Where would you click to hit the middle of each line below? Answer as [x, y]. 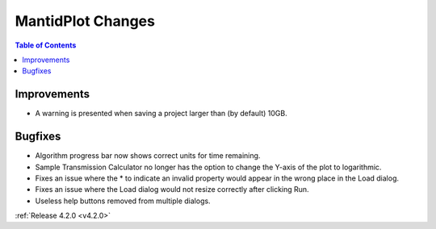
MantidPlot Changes [85, 21]
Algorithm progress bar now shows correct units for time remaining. [148, 156]
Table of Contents [46, 45]
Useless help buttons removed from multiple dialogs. [123, 201]
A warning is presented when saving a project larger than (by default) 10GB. [161, 114]
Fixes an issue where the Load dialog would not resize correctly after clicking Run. [172, 189]
